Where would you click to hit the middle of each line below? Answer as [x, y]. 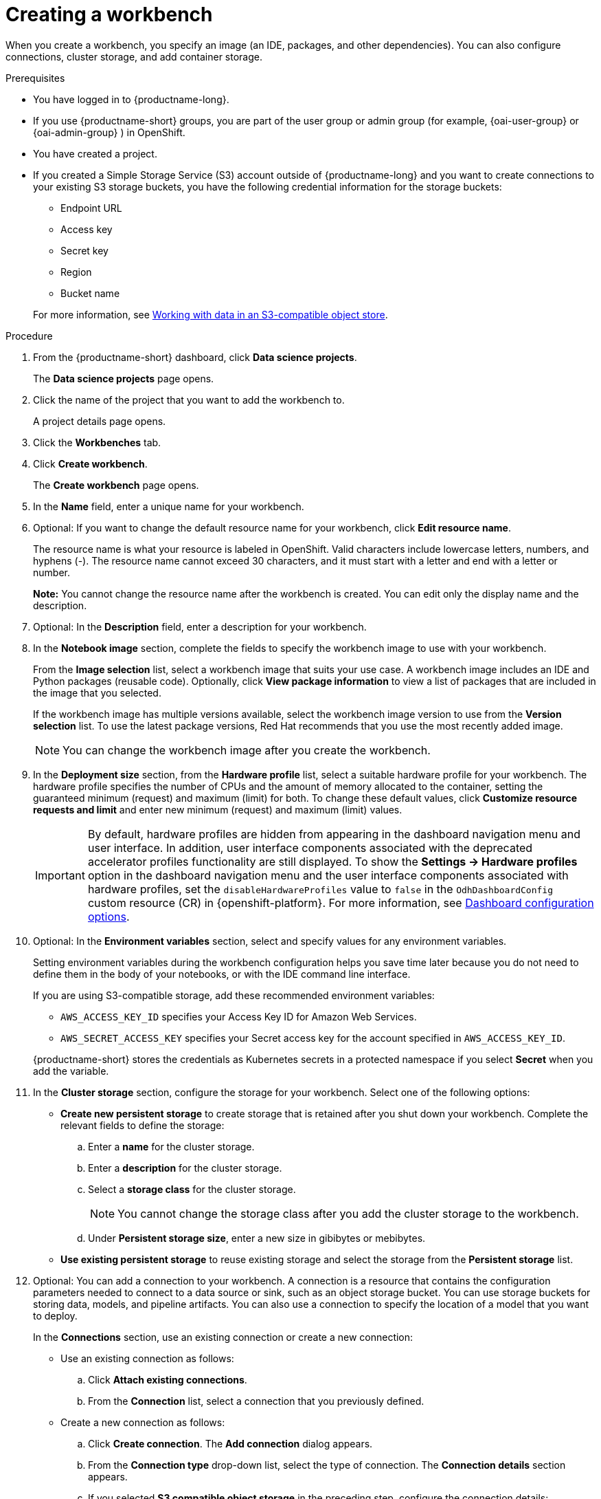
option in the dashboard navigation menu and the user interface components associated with [328, 875]
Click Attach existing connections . [168, 1379]
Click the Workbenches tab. [97, 442]
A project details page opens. [100, 421]
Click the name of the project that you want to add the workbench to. [189, 400]
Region [76, 272]
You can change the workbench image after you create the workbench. [247, 750]
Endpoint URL [91, 208]
